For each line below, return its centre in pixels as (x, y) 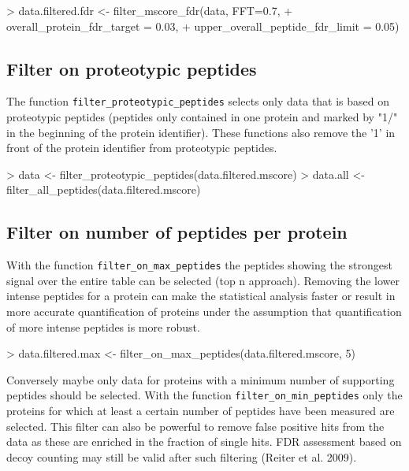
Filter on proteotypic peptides (132, 68)
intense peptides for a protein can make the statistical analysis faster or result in (201, 296)
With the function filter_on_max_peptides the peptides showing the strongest (199, 265)
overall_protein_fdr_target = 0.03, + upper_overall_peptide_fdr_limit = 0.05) (203, 26)
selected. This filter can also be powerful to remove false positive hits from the (195, 426)
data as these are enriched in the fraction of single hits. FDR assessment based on (204, 441)
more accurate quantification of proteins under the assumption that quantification (204, 312)
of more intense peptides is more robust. (103, 326)
